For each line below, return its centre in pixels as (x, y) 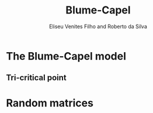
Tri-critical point (36, 78)
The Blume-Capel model (66, 56)
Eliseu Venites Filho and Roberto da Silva (98, 26)
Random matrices (50, 103)
